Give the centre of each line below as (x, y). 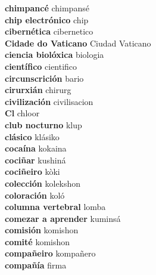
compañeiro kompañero (50, 253)
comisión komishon (42, 230)
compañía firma (36, 265)
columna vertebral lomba (55, 207)
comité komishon (38, 241)
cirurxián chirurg (38, 90)
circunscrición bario (44, 78)
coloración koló (35, 195)
